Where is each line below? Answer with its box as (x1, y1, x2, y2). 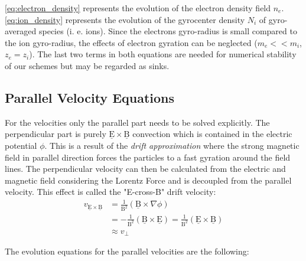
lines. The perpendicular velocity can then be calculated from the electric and (5, 162, 286, 175)
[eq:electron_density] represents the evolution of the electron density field (5, 2, 271, 14)
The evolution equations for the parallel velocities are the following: (5, 245, 249, 257)
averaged (5, 25, 37, 37)
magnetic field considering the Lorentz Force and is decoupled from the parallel (5, 174, 292, 186)
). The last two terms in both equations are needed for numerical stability (29, 48, 297, 60)
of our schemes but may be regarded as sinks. (5, 59, 170, 71)
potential (5, 139, 37, 151)
